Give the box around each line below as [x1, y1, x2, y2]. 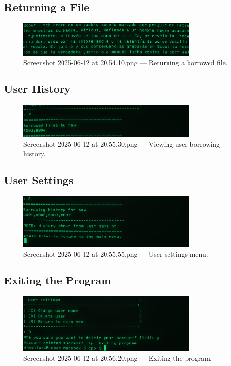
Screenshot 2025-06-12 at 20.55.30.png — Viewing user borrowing [23, 139, 220, 149]
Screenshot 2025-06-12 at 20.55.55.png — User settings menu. [23, 248, 208, 258]
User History [4, 81, 71, 96]
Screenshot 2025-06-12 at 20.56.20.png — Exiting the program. [23, 352, 212, 363]
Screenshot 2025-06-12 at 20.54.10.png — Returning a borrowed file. [23, 57, 228, 67]
